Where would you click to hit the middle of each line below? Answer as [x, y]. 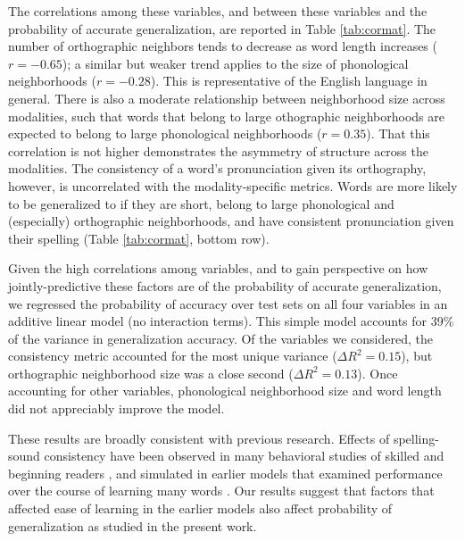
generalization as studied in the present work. [133, 525]
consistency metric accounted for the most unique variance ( [173, 356]
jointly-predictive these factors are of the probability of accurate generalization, [225, 285]
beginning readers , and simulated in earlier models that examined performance [225, 473]
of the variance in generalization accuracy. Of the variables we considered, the [220, 338]
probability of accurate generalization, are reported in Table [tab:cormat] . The [222, 28]
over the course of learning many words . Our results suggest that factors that [221, 491]
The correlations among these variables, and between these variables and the [218, 11]
